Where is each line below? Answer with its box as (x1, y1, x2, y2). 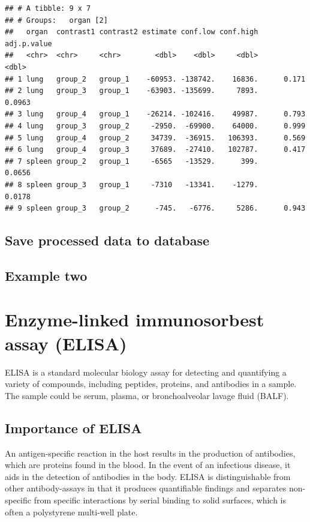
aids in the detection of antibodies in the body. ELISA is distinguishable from (5, 470, 291, 482)
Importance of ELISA (5, 418, 142, 437)
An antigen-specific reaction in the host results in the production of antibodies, (5, 446, 296, 459)
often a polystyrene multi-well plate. (5, 505, 138, 518)
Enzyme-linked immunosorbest (5, 307, 264, 332)
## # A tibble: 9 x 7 (5, 4, 91, 13)
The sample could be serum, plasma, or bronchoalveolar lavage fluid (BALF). (5, 389, 289, 401)
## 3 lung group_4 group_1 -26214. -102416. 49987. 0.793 (5, 110, 306, 119)
